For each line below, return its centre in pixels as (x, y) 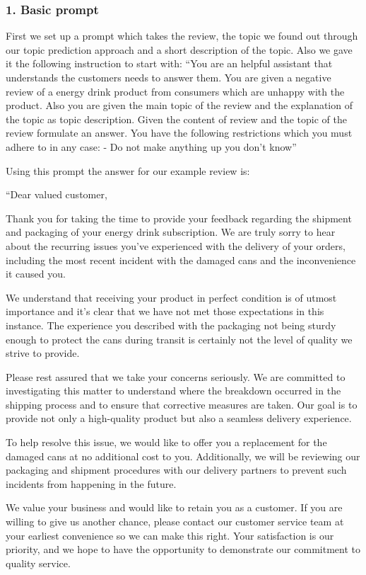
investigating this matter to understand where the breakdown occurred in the (173, 391)
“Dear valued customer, (57, 194)
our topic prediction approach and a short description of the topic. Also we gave (179, 49)
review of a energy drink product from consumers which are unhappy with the (175, 91)
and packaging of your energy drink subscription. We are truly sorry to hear (171, 232)
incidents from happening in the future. (91, 483)
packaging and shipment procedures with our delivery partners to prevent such (176, 470)
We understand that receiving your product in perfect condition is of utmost (171, 297)
